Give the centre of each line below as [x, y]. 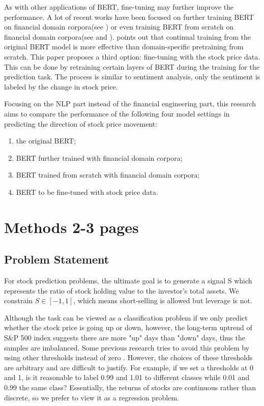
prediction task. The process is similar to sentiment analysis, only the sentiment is [132, 77]
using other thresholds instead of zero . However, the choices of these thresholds [128, 357]
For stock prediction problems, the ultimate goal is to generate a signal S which [128, 281]
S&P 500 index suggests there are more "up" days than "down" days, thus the [125, 338]
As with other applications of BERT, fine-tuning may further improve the [119, 7]
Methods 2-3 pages [71, 227]
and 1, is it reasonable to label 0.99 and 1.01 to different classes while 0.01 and [127, 377]
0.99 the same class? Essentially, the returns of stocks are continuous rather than [130, 387]
